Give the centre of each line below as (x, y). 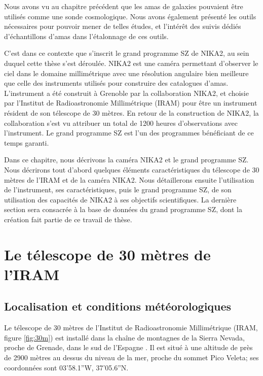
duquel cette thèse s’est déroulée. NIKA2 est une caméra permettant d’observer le (131, 63)
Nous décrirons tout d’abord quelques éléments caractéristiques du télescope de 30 (132, 169)
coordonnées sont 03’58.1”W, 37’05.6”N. (66, 367)
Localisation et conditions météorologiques (118, 306)
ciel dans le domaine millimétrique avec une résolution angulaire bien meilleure (126, 73)
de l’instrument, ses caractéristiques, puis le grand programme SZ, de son (118, 190)
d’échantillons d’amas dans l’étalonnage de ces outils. (86, 36)
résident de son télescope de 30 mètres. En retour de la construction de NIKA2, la (131, 112)
